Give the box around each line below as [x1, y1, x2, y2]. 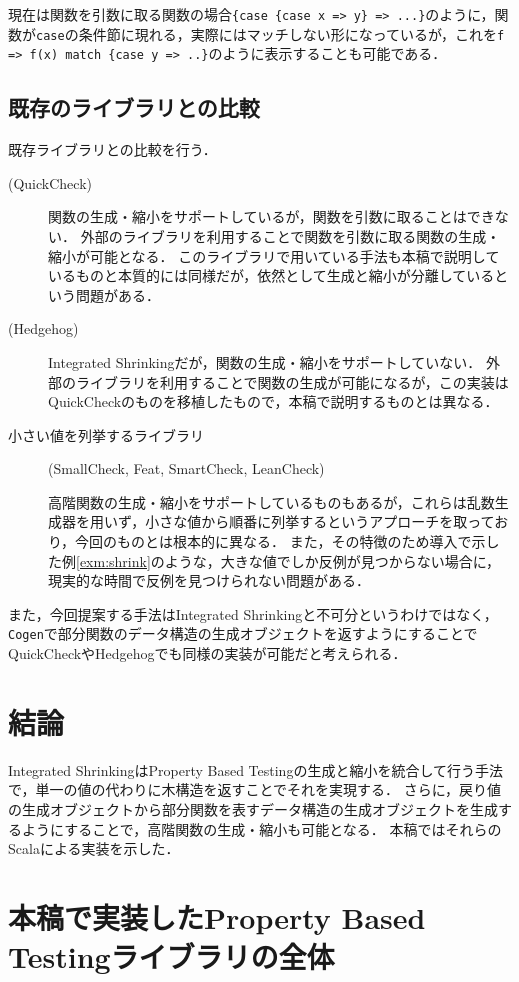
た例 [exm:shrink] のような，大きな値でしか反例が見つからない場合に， [48, 550, 501, 571]
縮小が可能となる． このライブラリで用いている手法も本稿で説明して [48, 245, 500, 266]
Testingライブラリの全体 [8, 936, 335, 977]
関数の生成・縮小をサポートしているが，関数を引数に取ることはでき [48, 206, 495, 227]
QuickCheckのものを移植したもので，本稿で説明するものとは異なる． [48, 391, 499, 412]
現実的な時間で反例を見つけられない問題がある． [48, 570, 370, 591]
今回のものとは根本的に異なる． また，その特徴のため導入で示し [75, 531, 500, 552]
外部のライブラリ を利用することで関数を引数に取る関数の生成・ [80, 225, 501, 246]
